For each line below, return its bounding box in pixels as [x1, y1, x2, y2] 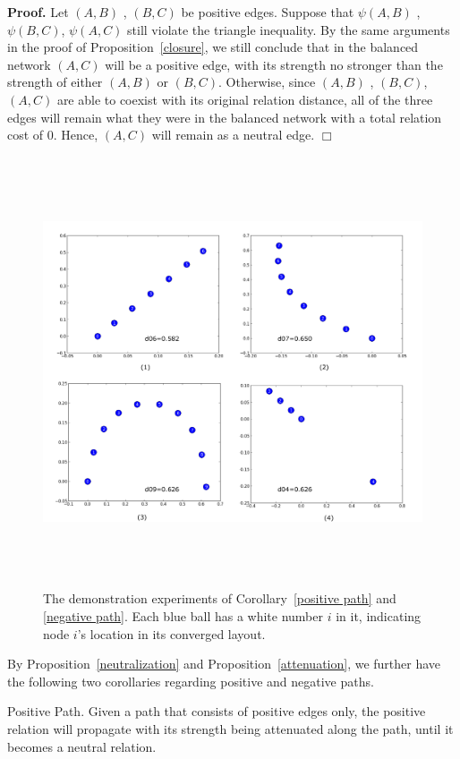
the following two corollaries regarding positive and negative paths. [7, 671, 374, 690]
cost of [7, 125, 44, 144]
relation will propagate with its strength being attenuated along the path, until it [7, 719, 454, 738]
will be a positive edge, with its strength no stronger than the [105, 55, 443, 73]
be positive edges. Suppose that [181, 3, 354, 21]
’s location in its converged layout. [77, 624, 266, 643]
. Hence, [53, 125, 98, 144]
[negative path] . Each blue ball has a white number [43, 606, 323, 625]
